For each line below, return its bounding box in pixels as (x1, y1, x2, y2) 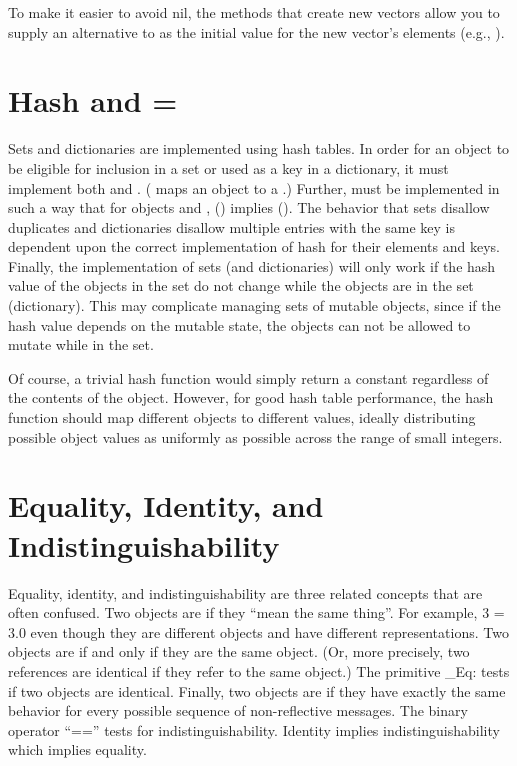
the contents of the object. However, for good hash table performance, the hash (8, 387, 494, 408)
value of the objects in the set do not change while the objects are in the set (8, 275, 474, 296)
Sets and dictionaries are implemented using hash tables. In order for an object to (8, 138, 510, 159)
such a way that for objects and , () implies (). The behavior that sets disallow (8, 197, 490, 218)
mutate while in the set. (8, 334, 154, 355)
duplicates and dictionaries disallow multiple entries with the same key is (8, 216, 455, 237)
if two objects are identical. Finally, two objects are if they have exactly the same (8, 680, 506, 701)
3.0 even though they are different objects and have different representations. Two (8, 621, 509, 642)
